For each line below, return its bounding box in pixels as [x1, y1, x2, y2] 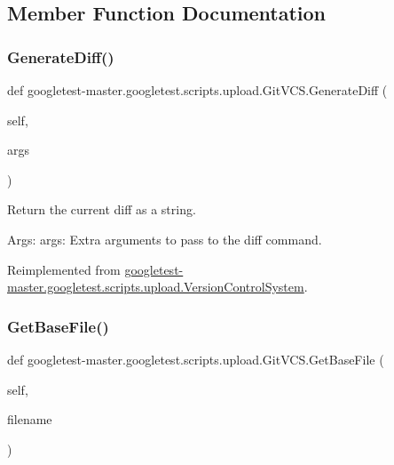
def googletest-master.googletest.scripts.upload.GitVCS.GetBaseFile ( [7, 349, 384, 368]
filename [7, 410, 52, 429]
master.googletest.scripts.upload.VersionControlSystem [7, 277, 304, 296]
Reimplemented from [7, 260, 121, 278]
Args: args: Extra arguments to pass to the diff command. [7, 229, 322, 248]
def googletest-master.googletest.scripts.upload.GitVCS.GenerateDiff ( [7, 81, 388, 99]
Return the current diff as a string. [7, 200, 196, 219]
